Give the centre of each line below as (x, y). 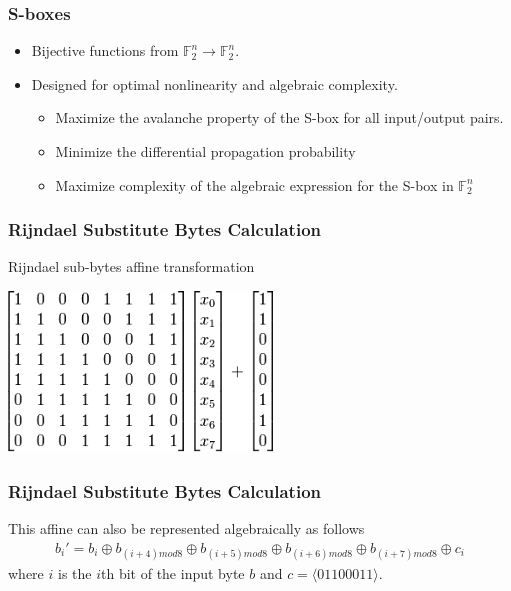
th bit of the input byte (173, 572)
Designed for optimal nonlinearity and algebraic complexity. (214, 83)
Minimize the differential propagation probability (205, 151)
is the (74, 572)
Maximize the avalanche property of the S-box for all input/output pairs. (279, 117)
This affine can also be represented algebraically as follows (186, 528)
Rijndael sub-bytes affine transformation (131, 266)
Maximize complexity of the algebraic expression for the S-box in (254, 184)
